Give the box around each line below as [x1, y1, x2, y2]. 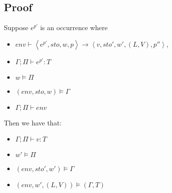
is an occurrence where [40, 22, 108, 33]
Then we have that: [4, 117, 62, 127]
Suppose [4, 22, 29, 33]
